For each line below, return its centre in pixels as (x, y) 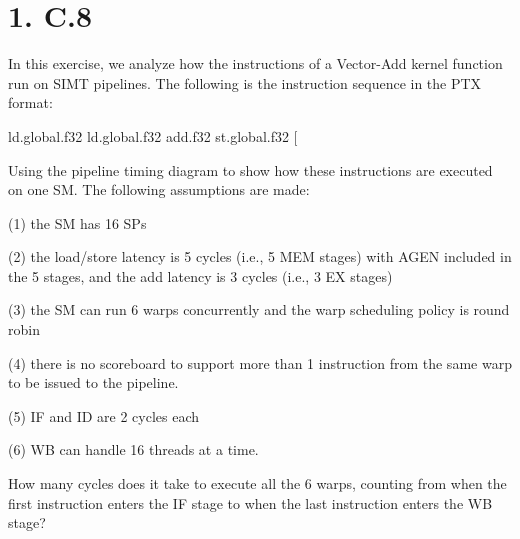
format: (30, 102)
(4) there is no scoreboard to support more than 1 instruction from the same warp (260, 362)
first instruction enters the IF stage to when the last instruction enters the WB (250, 502)
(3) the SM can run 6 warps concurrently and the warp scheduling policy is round (259, 309)
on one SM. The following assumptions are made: (159, 189)
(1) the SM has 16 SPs (77, 222)
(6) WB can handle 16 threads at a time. (133, 449)
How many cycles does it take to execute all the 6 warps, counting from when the (257, 483)
